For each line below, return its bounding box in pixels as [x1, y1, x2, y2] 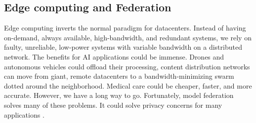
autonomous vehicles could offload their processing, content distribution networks [4, 61, 250, 71]
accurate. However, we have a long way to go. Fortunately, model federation [4, 90, 234, 100]
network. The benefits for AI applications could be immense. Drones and [4, 51, 224, 61]
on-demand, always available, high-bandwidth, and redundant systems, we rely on [4, 32, 252, 42]
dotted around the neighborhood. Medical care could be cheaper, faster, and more [4, 80, 252, 91]
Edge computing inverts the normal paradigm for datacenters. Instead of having [4, 23, 246, 33]
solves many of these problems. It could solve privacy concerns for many [4, 99, 222, 110]
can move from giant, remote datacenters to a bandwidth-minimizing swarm [4, 71, 234, 81]
